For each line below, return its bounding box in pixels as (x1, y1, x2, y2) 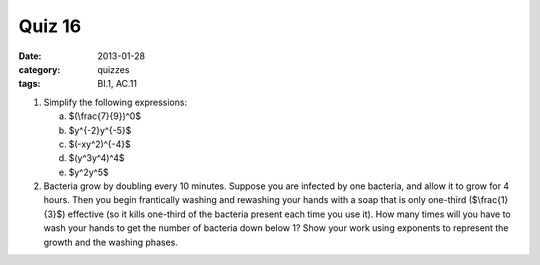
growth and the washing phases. (43, 236, 179, 248)
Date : (18, 50, 42, 62)
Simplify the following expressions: (43, 96, 188, 108)
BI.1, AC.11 (97, 78, 138, 90)
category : (18, 63, 61, 75)
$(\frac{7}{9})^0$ (68, 110, 142, 122)
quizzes (97, 63, 130, 75)
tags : (18, 78, 41, 90)
